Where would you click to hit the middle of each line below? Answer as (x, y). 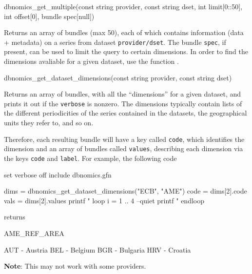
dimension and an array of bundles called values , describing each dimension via (124, 148)
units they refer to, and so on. (49, 123)
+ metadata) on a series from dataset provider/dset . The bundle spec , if (115, 42)
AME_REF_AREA (34, 233)
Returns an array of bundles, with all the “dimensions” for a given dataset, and (123, 94)
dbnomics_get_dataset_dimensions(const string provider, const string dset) (118, 77)
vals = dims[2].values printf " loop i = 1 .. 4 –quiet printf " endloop (104, 200)
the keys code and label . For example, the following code (90, 158)
